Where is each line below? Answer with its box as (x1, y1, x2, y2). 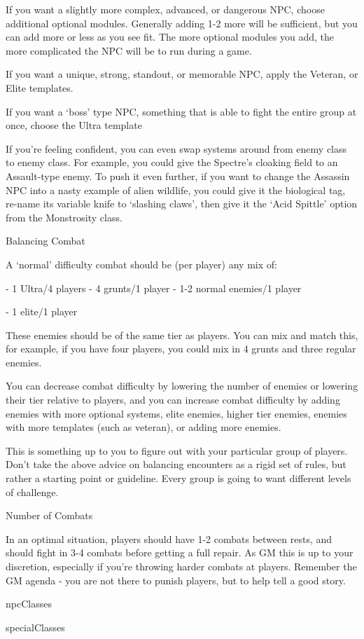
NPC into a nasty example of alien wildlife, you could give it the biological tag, (6, 182, 346, 197)
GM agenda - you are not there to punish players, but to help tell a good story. (6, 572, 346, 587)
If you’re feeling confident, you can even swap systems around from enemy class (6, 141, 347, 156)
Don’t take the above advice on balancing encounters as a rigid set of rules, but (6, 457, 346, 472)
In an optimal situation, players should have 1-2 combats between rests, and (6, 531, 332, 546)
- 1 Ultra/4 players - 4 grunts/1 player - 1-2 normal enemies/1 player (6, 280, 302, 295)
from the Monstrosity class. (6, 209, 122, 224)
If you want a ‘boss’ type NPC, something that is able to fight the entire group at (6, 104, 357, 118)
